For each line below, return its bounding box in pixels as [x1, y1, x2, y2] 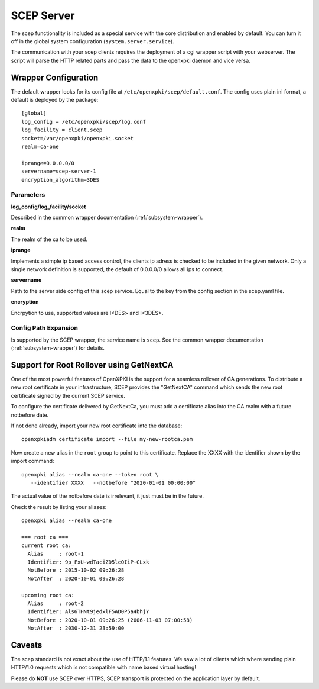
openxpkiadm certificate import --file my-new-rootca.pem [21, 436, 193, 443]
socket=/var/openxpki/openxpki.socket [21, 135, 134, 141]
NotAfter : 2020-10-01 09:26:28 [27, 575, 125, 582]
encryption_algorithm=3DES [21, 176, 100, 183]
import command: [11, 458, 54, 465]
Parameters [11, 191, 45, 199]
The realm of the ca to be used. [11, 236, 88, 243]
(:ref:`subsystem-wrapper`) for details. [11, 344, 105, 352]
